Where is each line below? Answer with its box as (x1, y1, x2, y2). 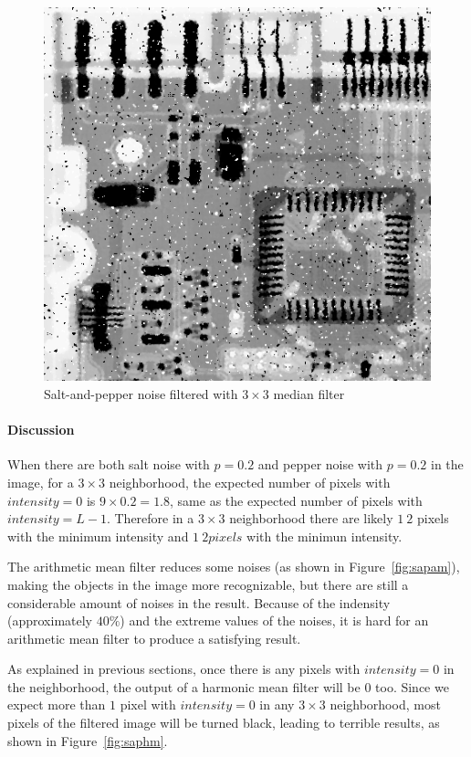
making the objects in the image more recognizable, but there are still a (7, 574, 409, 594)
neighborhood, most (330, 695, 441, 714)
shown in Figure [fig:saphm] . (7, 731, 168, 750)
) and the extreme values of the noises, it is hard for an (120, 611, 429, 630)
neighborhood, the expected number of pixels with (109, 472, 391, 491)
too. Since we (375, 677, 449, 696)
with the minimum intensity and (7, 526, 189, 545)
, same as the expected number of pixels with (170, 490, 423, 510)
